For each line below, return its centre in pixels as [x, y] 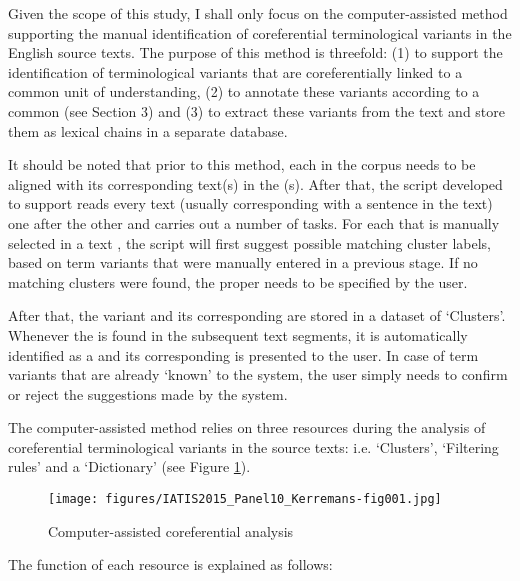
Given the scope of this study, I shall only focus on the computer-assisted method [258, 13]
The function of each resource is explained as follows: [170, 564]
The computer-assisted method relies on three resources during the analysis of [247, 427]
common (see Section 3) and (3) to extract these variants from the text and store [257, 110]
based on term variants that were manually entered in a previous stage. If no [243, 262]
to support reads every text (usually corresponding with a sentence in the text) [250, 203]
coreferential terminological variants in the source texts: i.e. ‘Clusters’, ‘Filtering [253, 446]
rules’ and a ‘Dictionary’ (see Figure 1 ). [129, 466]
